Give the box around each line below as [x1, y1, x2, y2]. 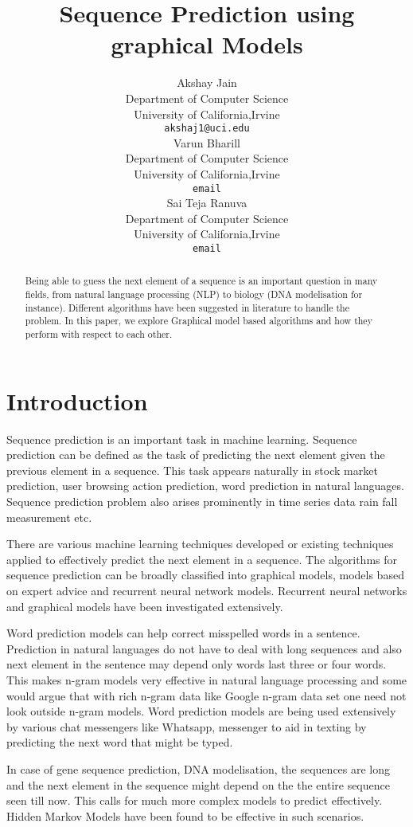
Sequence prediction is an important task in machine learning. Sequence [6, 430, 357, 447]
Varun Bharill [173, 134, 240, 151]
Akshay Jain [177, 74, 237, 91]
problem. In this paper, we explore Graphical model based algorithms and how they [25, 314, 372, 327]
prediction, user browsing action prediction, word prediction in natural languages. [6, 477, 404, 494]
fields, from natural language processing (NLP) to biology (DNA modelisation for [25, 288, 363, 301]
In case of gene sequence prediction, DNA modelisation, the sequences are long [6, 760, 391, 777]
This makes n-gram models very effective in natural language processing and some [6, 671, 407, 688]
